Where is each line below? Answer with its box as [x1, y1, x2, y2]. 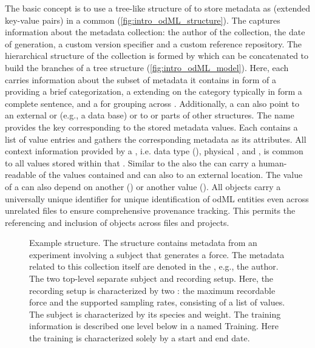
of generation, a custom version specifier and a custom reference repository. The [5, 37, 302, 50]
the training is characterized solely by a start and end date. [29, 332, 250, 344]
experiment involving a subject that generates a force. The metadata [29, 248, 285, 261]
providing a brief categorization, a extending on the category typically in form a [5, 85, 302, 98]
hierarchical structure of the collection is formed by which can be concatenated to [5, 49, 309, 62]
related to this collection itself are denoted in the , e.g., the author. [29, 260, 279, 273]
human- [259, 156, 287, 169]
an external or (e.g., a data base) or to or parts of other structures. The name [5, 109, 294, 121]
